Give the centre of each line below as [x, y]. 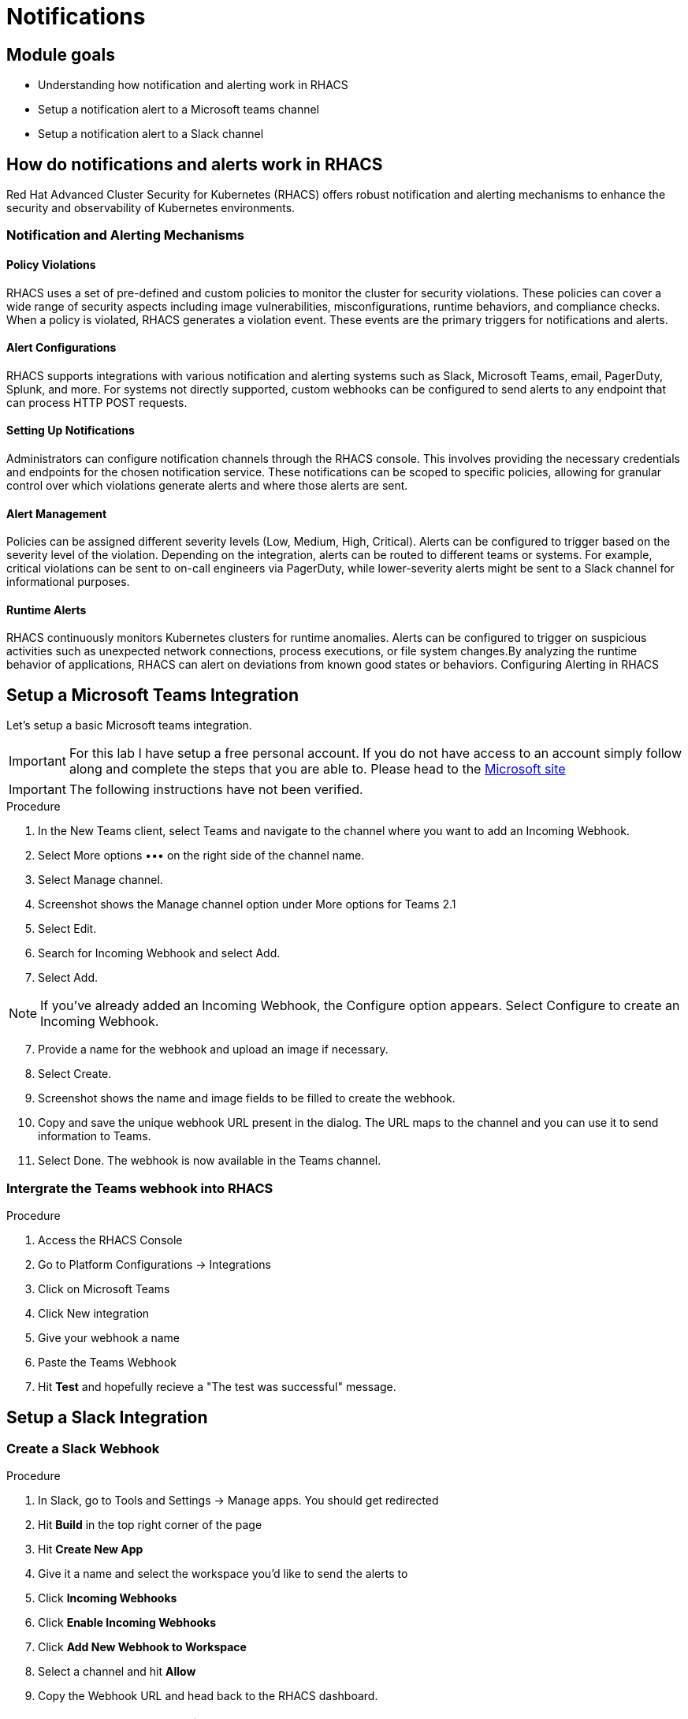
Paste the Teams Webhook [107, 1363]
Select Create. [75, 1074]
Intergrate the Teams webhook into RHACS [140, 1188]
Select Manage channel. [100, 880]
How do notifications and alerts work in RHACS [195, 164]
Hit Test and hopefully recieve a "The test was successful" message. [217, 1387]
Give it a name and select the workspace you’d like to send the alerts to [223, 1574]
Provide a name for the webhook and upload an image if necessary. [213, 1050]
